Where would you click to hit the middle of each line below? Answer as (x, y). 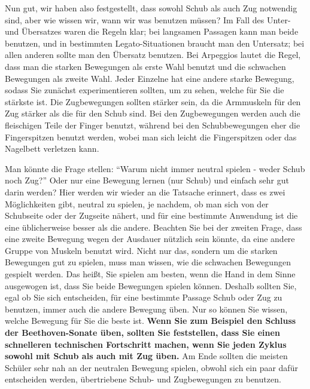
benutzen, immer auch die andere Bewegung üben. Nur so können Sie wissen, (146, 309)
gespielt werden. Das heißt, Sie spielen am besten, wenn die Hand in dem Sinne (150, 274)
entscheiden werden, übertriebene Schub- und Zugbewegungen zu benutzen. (143, 379)
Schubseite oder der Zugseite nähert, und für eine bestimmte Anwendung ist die (151, 215)
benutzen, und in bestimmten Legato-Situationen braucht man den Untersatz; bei (155, 43)
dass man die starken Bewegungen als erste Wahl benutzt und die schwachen (145, 66)
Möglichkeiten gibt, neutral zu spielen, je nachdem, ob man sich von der (137, 203)
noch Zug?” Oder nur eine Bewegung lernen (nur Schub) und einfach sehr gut (147, 180)
